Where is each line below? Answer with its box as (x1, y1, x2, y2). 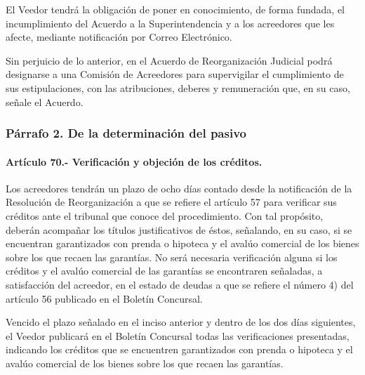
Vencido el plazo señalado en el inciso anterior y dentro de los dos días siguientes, (6, 315, 356, 329)
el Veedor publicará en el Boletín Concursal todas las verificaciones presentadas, (6, 328, 350, 343)
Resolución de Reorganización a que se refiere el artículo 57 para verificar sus (6, 195, 337, 209)
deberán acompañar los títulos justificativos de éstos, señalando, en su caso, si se (6, 222, 352, 237)
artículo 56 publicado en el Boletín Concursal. (6, 291, 203, 305)
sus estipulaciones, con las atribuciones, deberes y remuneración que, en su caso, (6, 80, 350, 95)
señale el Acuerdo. (6, 94, 84, 109)
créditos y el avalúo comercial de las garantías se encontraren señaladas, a (6, 263, 323, 278)
